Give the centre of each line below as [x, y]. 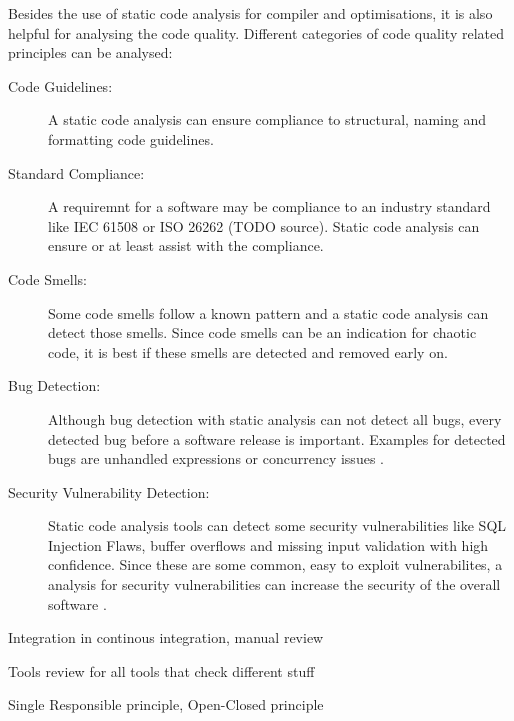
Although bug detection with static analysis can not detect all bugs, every [275, 418]
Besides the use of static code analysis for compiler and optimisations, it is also [250, 13]
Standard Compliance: [76, 172]
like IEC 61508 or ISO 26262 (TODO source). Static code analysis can [264, 225]
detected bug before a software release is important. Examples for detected [277, 438]
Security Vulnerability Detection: [109, 491]
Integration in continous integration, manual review [166, 637]
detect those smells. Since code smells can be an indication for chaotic [262, 332]
